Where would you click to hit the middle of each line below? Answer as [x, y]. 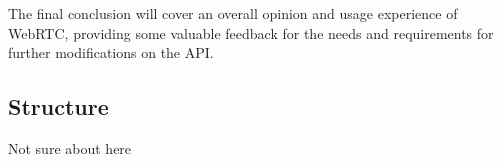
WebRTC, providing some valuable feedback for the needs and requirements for [251, 32]
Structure [58, 106]
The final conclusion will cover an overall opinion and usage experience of [233, 13]
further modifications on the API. [111, 52]
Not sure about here [70, 147]
